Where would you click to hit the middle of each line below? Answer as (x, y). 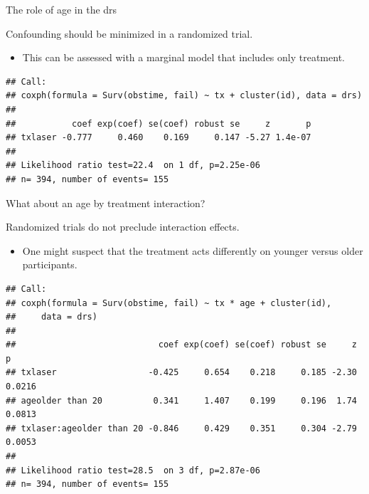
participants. (50, 264)
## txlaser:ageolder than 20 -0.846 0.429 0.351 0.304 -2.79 (181, 428)
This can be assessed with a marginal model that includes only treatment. (183, 57)
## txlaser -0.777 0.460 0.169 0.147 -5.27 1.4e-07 (159, 138)
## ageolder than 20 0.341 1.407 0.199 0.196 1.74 (181, 400)
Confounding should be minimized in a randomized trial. (129, 33)
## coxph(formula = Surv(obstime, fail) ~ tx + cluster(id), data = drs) (184, 96)
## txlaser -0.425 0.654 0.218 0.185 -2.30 (181, 373)
